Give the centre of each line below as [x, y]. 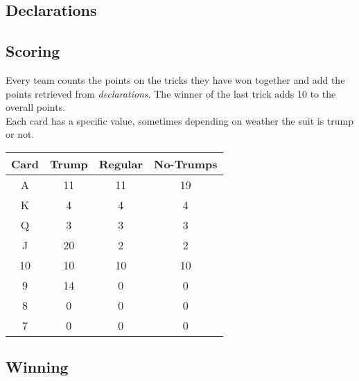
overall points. [36, 107]
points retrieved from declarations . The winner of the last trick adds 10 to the [171, 93]
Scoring [33, 51]
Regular [121, 163]
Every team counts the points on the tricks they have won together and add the [175, 79]
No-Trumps [185, 163]
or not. [20, 134]
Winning [37, 367]
